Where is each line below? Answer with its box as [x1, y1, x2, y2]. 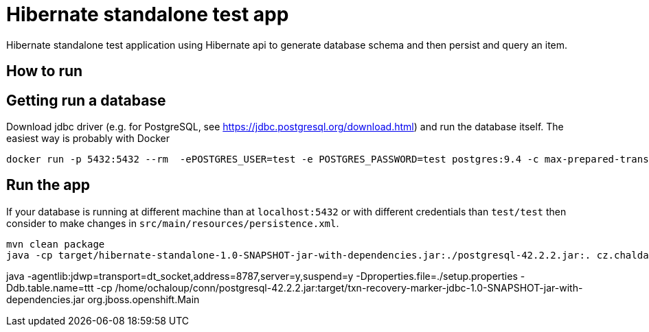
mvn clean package [6, 238, 105, 250]
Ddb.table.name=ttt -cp [6, 281, 113, 294]
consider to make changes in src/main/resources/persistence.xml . [6, 217, 339, 229]
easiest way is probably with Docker [6, 132, 170, 145]
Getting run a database [6, 91, 166, 109]
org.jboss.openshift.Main [87, 293, 200, 305]
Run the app [6, 176, 90, 194]
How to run [6, 62, 83, 80]
